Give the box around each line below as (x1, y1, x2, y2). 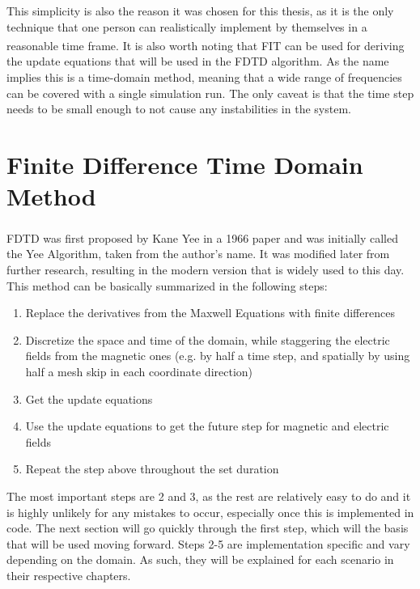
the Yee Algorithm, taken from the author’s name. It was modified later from (6, 245, 390, 262)
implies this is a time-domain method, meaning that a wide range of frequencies (6, 69, 402, 86)
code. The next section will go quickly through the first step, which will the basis (6, 519, 409, 536)
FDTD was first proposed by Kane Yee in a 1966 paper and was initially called (6, 229, 399, 246)
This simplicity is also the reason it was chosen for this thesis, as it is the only (6, 2, 394, 19)
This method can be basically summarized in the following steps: (6, 277, 328, 294)
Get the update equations (25, 390, 153, 407)
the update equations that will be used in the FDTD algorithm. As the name (6, 53, 389, 70)
